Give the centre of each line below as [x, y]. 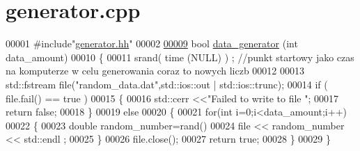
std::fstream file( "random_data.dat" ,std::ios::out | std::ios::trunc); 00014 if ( [167, 84]
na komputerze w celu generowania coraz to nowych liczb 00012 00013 [155, 71]
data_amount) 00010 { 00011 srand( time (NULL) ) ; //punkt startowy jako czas [180, 57]
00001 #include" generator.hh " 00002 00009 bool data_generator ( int [152, 43]
